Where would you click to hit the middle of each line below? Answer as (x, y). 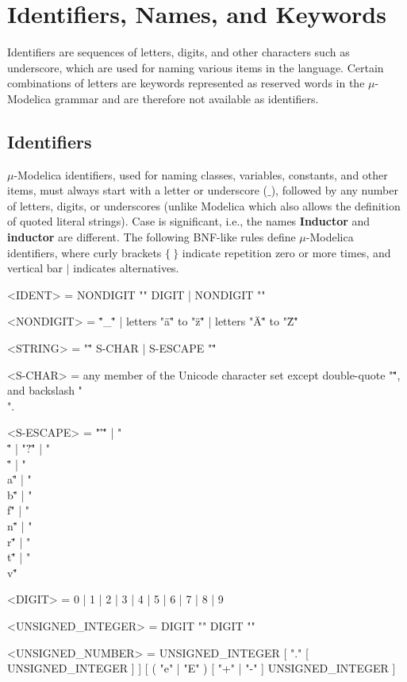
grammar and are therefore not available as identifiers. (186, 98)
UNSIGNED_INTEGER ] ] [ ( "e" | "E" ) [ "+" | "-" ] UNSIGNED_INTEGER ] (202, 668)
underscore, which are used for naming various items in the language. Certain (196, 67)
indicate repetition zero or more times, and (286, 252)
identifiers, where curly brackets (84, 252)
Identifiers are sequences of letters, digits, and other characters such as (179, 52)
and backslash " (45, 390)
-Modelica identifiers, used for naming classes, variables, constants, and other (201, 174)
